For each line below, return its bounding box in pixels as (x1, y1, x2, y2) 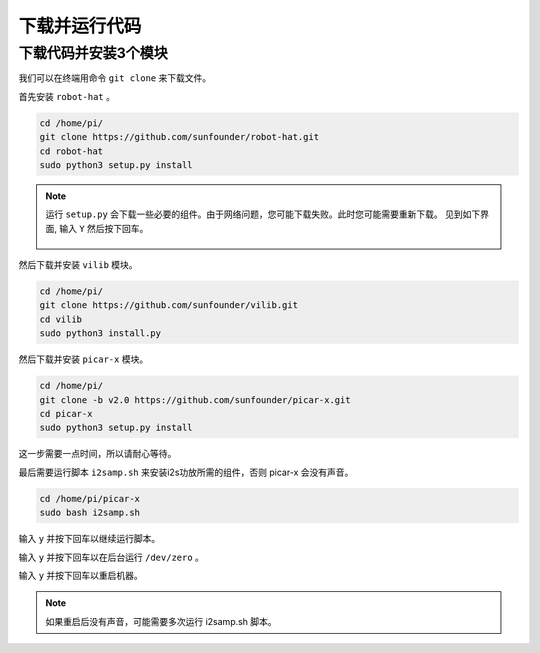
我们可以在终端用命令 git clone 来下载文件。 (18, 72, 212, 84)
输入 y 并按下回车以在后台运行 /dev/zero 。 (18, 551, 205, 563)
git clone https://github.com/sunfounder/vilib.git (39, 300, 299, 311)
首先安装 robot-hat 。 (18, 90, 115, 102)
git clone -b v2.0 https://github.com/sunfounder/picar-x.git (39, 394, 351, 405)
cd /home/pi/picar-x (39, 493, 140, 504)
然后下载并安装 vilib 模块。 (18, 259, 139, 271)
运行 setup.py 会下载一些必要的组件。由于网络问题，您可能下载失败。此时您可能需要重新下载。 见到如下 (45, 208, 481, 220)
